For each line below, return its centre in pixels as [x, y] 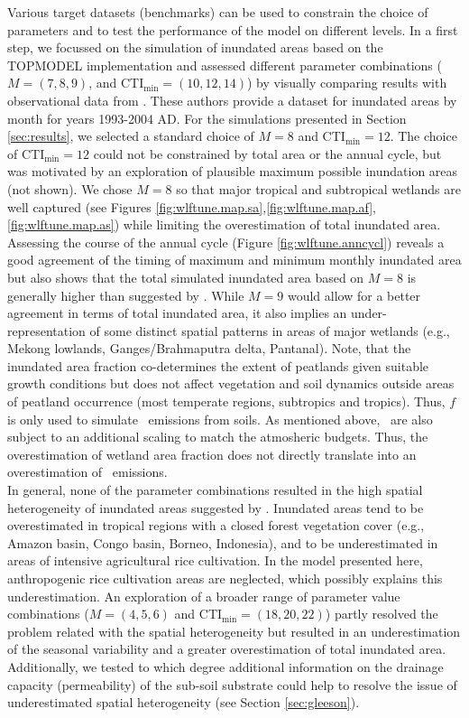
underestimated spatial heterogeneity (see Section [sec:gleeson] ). [184, 702]
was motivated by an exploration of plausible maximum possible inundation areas [233, 171]
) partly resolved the [382, 614]
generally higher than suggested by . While [126, 295]
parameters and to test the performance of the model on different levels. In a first [233, 29]
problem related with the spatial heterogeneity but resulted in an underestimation [234, 631]
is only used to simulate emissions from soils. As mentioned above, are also [220, 419]
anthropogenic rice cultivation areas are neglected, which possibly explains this [225, 578]
